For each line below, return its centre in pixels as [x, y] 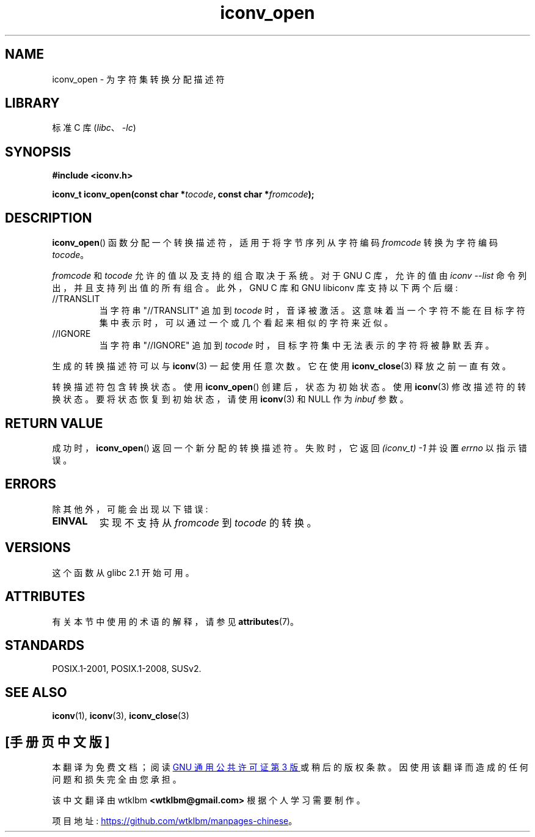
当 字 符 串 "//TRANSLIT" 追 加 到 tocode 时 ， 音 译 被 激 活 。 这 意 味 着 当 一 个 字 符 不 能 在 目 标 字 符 [312, 311]
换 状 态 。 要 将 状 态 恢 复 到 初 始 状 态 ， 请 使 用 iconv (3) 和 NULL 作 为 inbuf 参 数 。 [230, 399]
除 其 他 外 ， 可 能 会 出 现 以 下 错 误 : [130, 509]
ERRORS [31, 484]
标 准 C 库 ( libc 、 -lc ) [94, 128]
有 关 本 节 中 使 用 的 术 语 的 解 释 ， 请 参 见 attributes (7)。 [175, 621]
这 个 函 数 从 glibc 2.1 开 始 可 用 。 [123, 572]
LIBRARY [32, 103]
